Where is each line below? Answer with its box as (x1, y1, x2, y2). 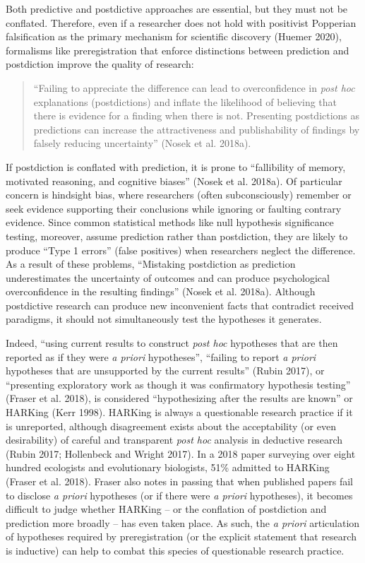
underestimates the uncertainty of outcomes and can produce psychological (6, 270, 330, 285)
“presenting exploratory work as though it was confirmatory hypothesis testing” (6, 377, 351, 391)
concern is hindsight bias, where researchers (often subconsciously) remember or (6, 187, 352, 202)
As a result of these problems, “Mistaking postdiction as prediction (6, 256, 296, 271)
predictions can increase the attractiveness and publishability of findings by (33, 122, 360, 136)
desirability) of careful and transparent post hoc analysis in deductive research (6, 432, 343, 447)
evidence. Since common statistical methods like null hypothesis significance (6, 215, 334, 230)
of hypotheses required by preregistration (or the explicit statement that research (6, 529, 357, 544)
